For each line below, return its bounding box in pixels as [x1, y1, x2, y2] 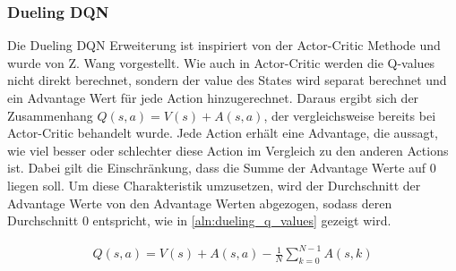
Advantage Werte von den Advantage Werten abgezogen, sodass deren [7, 193, 392, 212]
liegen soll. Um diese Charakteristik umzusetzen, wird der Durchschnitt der [7, 175, 421, 194]
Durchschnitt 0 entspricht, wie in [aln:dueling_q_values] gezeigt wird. [7, 211, 391, 230]
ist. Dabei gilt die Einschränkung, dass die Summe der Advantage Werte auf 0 [7, 158, 436, 177]
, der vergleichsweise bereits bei [263, 106, 436, 124]
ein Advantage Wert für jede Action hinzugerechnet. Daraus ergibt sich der [7, 89, 419, 106]
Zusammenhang [7, 106, 93, 124]
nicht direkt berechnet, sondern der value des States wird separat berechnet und [7, 71, 447, 89]
